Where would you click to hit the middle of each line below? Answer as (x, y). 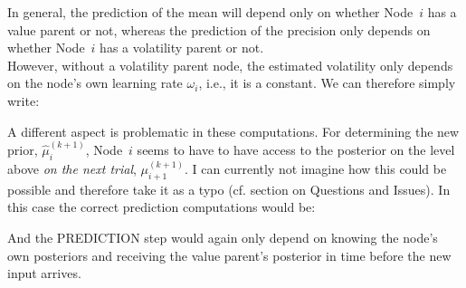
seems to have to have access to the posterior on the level (296, 149)
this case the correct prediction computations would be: (162, 207)
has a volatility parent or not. (182, 48)
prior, (23, 149)
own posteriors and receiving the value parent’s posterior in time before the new (229, 255)
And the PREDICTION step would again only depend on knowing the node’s (223, 238)
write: (24, 100)
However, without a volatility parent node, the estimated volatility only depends (230, 65)
